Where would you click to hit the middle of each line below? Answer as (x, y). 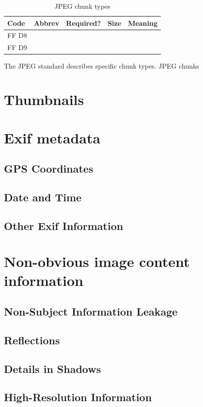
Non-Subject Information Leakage (91, 311)
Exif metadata (52, 137)
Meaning (143, 23)
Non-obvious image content (97, 261)
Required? (84, 23)
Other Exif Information (64, 225)
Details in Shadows (53, 368)
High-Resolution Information (78, 397)
